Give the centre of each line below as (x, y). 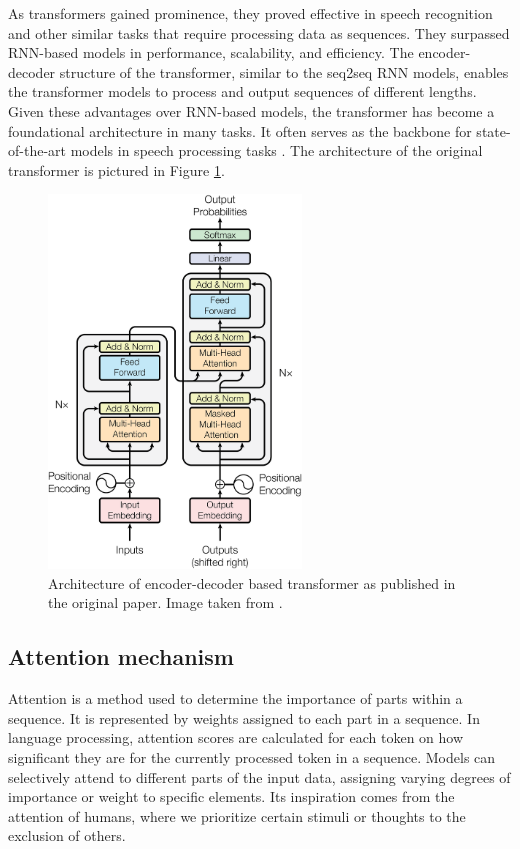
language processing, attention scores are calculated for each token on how (236, 737)
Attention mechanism (121, 656)
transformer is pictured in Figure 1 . (116, 169)
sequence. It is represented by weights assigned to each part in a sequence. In (244, 717)
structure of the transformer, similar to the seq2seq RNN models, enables (284, 71)
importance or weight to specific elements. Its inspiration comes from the (231, 796)
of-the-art (37, 150)
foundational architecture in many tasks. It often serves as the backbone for (240, 130)
